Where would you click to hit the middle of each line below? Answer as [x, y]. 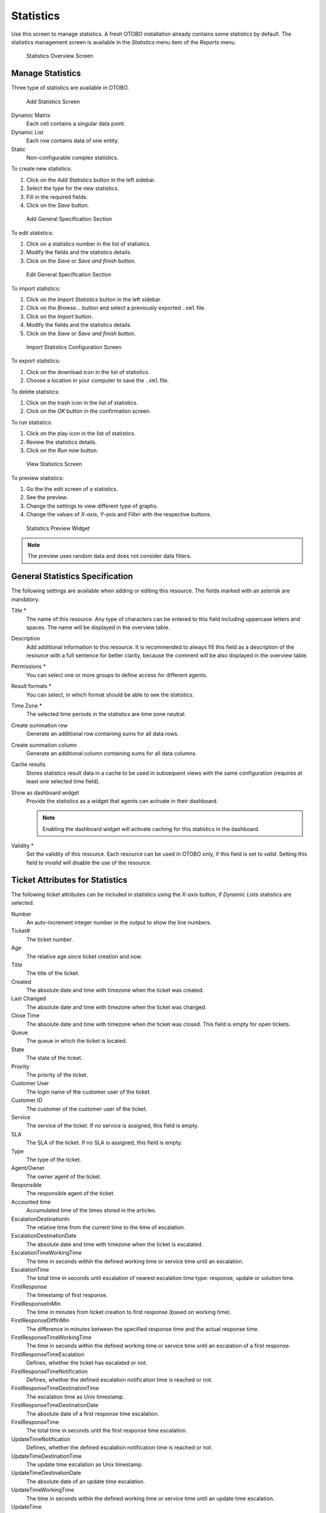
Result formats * [31, 686]
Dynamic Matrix [31, 116]
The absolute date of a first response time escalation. [93, 1414]
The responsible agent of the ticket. [71, 1193]
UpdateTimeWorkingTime [43, 1490]
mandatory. [25, 599]
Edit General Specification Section [69, 275]
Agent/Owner [28, 1168]
